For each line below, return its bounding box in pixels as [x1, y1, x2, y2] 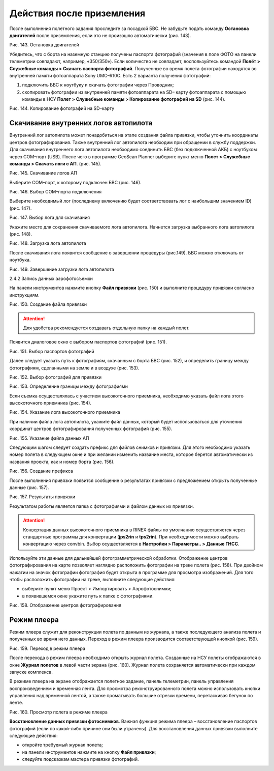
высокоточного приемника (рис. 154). [9, 400, 91, 406]
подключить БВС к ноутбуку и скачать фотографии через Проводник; [22, 82, 175, 88]
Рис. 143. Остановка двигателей [9, 42, 79, 48]
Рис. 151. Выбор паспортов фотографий [9, 348, 95, 354]
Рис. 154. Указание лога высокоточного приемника [9, 409, 120, 415]
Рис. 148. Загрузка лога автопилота [9, 240, 86, 246]
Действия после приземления [9, 8, 146, 19]
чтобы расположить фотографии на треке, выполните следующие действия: [9, 576, 176, 582]
